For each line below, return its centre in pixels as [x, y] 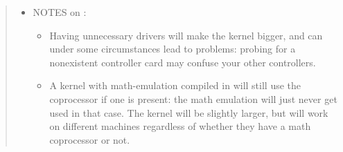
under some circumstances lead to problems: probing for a [173, 49]
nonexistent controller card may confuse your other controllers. [183, 62]
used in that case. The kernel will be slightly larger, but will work [189, 112]
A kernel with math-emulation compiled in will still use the [175, 85]
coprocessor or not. [90, 139]
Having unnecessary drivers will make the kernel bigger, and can [186, 35]
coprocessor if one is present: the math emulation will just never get [193, 98]
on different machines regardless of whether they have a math [180, 126]
